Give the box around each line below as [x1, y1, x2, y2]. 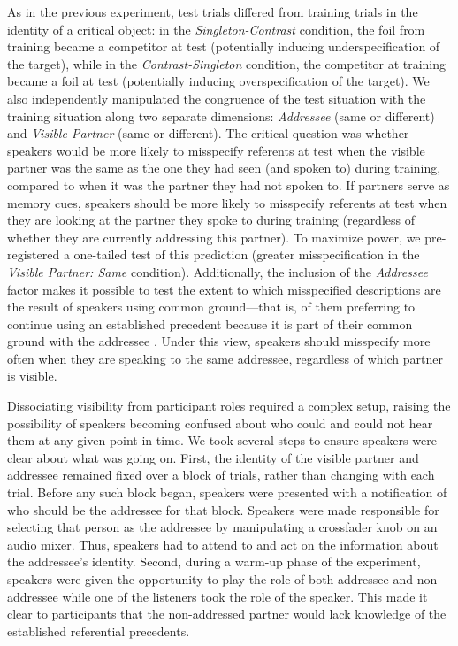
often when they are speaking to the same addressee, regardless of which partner [7, 349, 443, 367]
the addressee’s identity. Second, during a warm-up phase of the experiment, [7, 552, 421, 571]
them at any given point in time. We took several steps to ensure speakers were [7, 431, 437, 450]
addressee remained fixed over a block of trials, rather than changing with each [7, 465, 435, 484]
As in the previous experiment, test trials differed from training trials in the [7, 3, 418, 20]
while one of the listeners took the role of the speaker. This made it [62, 587, 428, 605]
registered [7, 245, 60, 264]
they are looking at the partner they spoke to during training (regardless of [7, 211, 415, 229]
